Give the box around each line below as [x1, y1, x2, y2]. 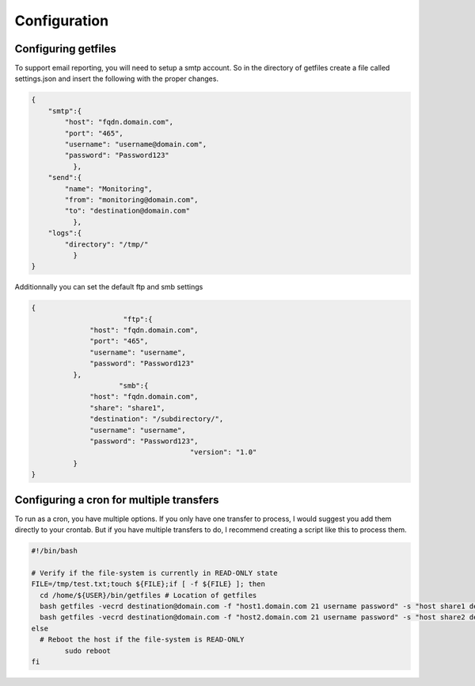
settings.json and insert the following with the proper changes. [14, 74, 219, 83]
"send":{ [47, 173, 82, 182]
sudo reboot [64, 646, 111, 655]
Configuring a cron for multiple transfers [14, 492, 219, 507]
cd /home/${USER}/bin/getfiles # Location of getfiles [40, 591, 257, 600]
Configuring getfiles [14, 42, 116, 56]
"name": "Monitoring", [64, 184, 154, 194]
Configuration [14, 12, 109, 29]
